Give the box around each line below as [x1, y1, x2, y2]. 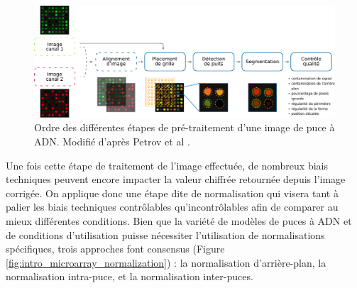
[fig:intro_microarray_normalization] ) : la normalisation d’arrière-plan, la [6, 255, 326, 270]
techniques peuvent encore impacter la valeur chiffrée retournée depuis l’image [6, 172, 346, 187]
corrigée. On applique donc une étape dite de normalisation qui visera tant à [6, 185, 339, 200]
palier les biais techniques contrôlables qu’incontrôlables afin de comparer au [6, 199, 339, 214]
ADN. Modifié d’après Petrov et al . [34, 133, 190, 148]
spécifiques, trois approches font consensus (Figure [6, 241, 225, 256]
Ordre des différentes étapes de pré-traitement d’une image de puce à [34, 120, 335, 135]
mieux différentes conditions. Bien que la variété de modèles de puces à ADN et [6, 213, 352, 228]
